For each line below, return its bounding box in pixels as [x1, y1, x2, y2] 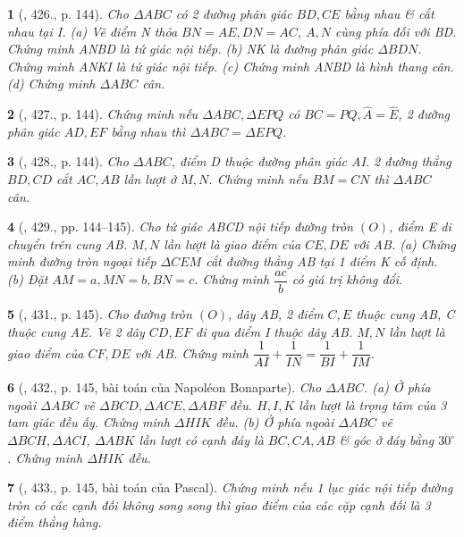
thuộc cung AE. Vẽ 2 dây [7, 322, 145, 340]
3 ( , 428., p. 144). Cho [7, 152, 129, 171]
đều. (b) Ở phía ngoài [215, 413, 334, 432]
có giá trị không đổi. [291, 270, 403, 289]
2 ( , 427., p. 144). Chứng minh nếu [7, 105, 198, 123]
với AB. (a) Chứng [352, 234, 456, 253]
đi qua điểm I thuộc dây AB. [195, 322, 353, 340]
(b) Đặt [7, 270, 48, 289]
